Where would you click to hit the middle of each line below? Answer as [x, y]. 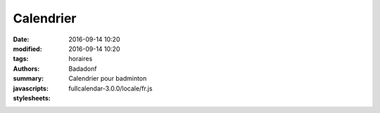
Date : [21, 39]
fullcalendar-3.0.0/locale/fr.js [110, 88]
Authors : [26, 68]
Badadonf [83, 68]
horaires [81, 59]
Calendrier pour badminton [108, 79]
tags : [21, 59]
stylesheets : [32, 98]
